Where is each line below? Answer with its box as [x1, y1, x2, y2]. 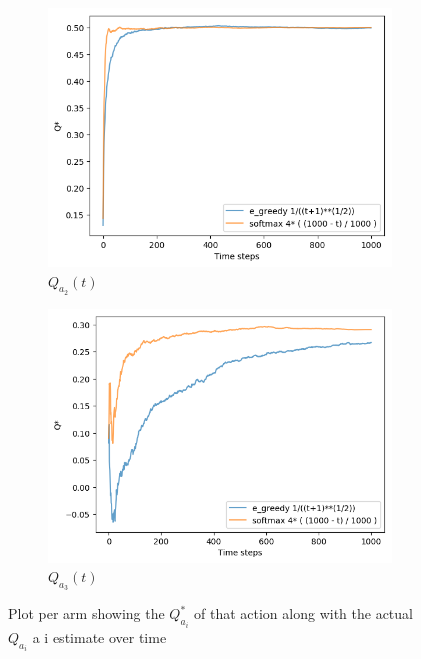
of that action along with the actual [194, 603, 413, 624]
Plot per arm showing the [8, 603, 165, 624]
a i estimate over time [32, 626, 167, 647]
